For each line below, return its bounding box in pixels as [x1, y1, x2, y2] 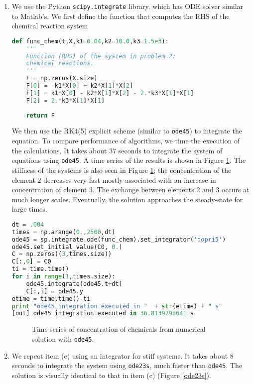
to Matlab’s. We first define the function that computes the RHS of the [11, 10, 230, 21]
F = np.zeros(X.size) [26, 75, 98, 82]
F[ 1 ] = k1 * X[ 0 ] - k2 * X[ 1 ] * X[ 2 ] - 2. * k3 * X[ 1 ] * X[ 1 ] [26, 89, 194, 97]
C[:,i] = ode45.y [26, 287, 83, 295]
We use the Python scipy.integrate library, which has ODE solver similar [11, 1, 244, 11]
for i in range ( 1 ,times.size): [11, 273, 116, 280]
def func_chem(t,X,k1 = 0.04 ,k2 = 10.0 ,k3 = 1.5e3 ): [11, 37, 169, 45]
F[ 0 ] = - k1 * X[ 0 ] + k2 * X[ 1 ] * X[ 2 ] [26, 82, 133, 90]
